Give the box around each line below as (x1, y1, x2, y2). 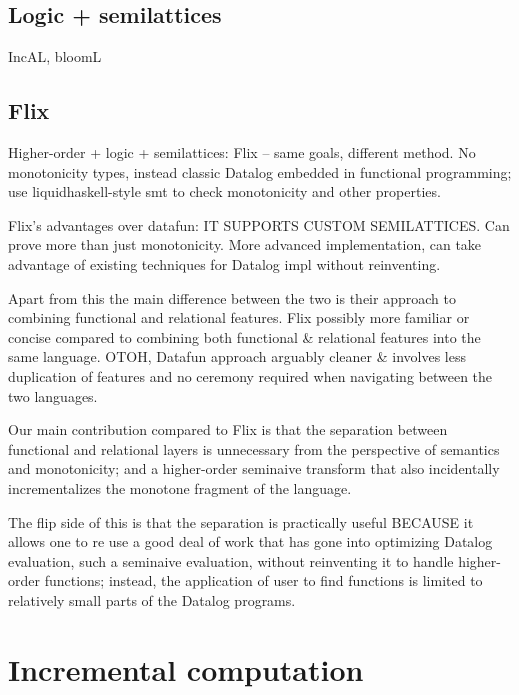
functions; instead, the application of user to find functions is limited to (44, 570, 483, 591)
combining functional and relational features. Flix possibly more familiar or (8, 307, 470, 328)
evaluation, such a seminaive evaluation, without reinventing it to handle (8, 550, 454, 571)
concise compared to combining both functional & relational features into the (8, 326, 481, 347)
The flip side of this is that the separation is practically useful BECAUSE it (8, 511, 474, 532)
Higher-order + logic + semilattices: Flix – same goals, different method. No (8, 142, 476, 162)
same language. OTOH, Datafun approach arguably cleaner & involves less (8, 346, 466, 367)
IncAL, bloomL (8, 46, 102, 67)
